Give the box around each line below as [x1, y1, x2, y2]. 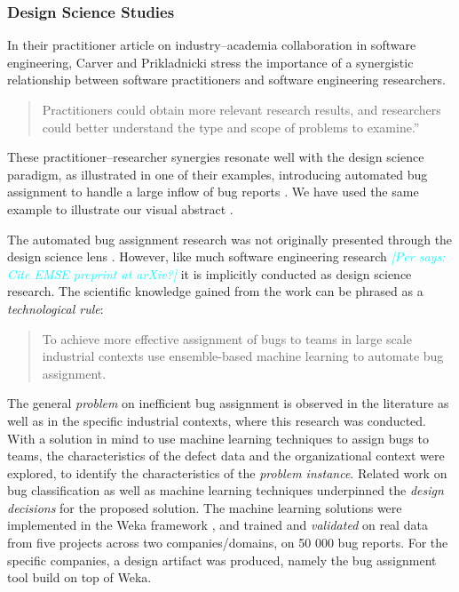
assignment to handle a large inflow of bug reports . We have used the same [7, 182, 419, 201]
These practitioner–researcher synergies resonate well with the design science [7, 148, 424, 166]
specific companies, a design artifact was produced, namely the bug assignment [7, 550, 437, 569]
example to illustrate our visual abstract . [7, 199, 233, 218]
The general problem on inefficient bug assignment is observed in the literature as [7, 394, 449, 412]
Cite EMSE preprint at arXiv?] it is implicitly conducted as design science [7, 264, 412, 283]
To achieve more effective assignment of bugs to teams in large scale [42, 329, 412, 348]
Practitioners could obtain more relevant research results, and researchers [42, 100, 441, 118]
